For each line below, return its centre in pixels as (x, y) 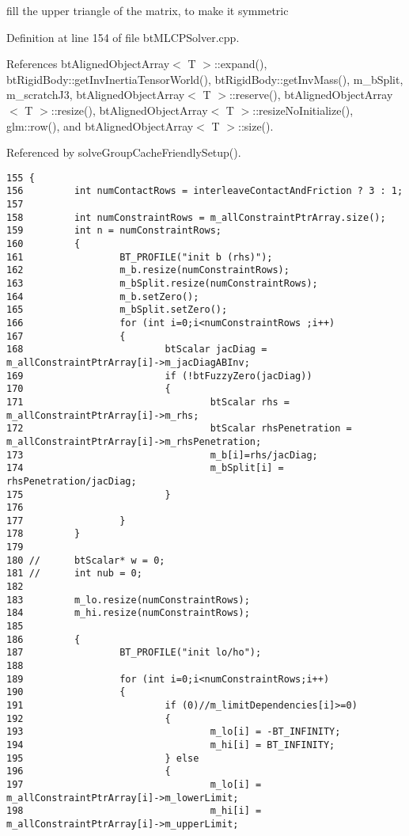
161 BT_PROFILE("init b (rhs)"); (140, 257)
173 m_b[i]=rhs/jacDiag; (162, 455)
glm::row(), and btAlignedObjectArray (100, 125)
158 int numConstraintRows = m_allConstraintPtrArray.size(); (196, 217)
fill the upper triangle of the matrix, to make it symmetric (148, 10)
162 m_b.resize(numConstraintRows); (148, 270)
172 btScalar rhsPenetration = (179, 429)
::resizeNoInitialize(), (303, 110)
